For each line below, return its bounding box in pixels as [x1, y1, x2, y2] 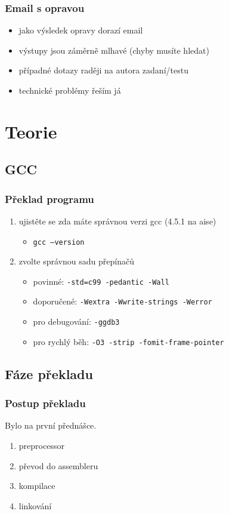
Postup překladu [5, 396, 86, 411]
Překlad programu [5, 191, 94, 206]
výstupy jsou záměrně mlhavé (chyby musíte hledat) [18, 44, 209, 56]
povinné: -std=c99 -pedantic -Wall [33, 275, 169, 287]
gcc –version [33, 238, 85, 247]
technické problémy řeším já [18, 84, 121, 96]
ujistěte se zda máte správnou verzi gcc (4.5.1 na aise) [18, 214, 216, 227]
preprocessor [18, 439, 64, 452]
